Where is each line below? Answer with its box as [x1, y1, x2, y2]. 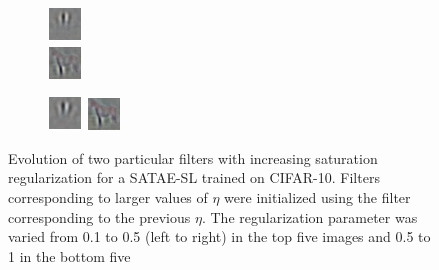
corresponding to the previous [8, 206, 191, 227]
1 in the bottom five [8, 245, 131, 266]
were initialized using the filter [224, 186, 411, 207]
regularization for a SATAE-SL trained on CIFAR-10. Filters [8, 167, 380, 188]
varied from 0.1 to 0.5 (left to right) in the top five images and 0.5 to [8, 226, 431, 247]
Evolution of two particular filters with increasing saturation [8, 147, 378, 168]
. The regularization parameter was [201, 206, 418, 227]
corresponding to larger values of [8, 186, 208, 207]
